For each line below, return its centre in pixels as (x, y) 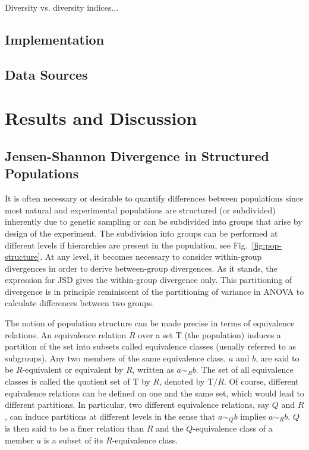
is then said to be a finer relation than (74, 428)
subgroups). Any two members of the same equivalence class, (116, 358)
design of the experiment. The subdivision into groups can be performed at (141, 233)
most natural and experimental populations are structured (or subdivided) (140, 210)
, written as (153, 369)
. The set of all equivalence (245, 369)
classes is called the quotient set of (67, 381)
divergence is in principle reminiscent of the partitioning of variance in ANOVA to (154, 291)
